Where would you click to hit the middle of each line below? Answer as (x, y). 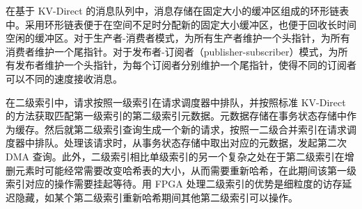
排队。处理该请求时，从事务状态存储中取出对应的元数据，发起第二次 (190, 143)
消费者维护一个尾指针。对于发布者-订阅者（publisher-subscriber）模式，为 (172, 51)
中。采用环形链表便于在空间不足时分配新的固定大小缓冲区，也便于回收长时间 (181, 24)
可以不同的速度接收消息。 (64, 78)
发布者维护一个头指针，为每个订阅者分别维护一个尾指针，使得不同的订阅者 (186, 65)
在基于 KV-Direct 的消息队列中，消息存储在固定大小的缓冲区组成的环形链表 (178, 10)
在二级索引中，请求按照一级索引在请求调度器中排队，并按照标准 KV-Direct (176, 102)
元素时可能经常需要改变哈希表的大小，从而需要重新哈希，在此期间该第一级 (186, 170)
